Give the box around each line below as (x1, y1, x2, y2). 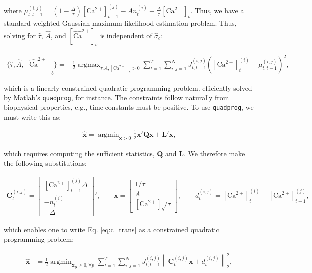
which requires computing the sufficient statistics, (4, 148, 155, 158)
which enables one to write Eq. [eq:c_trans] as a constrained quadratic (4, 224, 219, 234)
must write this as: (4, 111, 61, 122)
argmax (77, 61, 101, 69)
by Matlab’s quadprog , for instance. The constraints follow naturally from (4, 92, 229, 102)
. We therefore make (184, 148, 245, 158)
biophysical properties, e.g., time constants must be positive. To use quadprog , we (4, 102, 254, 112)
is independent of (100, 30, 152, 40)
